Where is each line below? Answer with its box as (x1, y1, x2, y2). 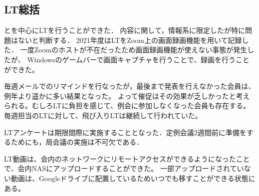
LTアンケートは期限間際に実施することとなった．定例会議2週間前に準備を (4, 127, 247, 137)
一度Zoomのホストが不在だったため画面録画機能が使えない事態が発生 (20, 44, 248, 55)
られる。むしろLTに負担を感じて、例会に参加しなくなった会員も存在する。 (4, 100, 250, 111)
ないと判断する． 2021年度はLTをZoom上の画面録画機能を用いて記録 (17, 34, 242, 45)
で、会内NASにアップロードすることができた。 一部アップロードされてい (4, 163, 244, 174)
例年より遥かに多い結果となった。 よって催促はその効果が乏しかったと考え (4, 90, 250, 101)
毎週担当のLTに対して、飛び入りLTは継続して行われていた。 (4, 110, 202, 120)
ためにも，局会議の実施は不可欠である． (10, 137, 144, 147)
